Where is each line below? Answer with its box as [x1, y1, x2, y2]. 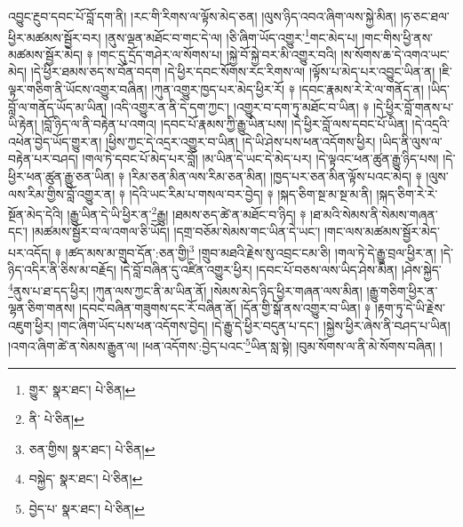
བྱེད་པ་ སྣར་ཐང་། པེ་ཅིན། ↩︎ [28, 499, 145, 517]
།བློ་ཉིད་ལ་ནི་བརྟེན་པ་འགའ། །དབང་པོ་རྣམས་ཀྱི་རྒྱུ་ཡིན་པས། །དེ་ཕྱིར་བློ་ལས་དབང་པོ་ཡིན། [41, 115, 408, 133]
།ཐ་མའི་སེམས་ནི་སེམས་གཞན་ [310, 204, 438, 223]
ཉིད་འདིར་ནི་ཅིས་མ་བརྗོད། [8, 260, 116, 279]
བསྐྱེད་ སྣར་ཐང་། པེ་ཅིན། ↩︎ [28, 469, 143, 488]
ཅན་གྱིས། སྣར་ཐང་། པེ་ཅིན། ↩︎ [28, 439, 156, 458]
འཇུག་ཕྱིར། [8, 315, 53, 334]
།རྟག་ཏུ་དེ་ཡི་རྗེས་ [374, 299, 445, 317]
